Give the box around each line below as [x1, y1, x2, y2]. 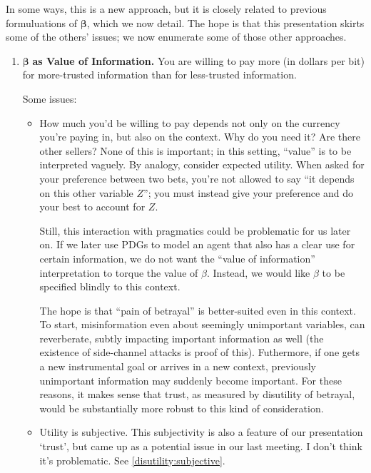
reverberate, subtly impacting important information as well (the [39, 330, 324, 345]
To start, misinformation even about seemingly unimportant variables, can [39, 317, 365, 332]
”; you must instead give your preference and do [143, 185, 353, 200]
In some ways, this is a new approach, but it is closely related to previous [6, 1, 327, 16]
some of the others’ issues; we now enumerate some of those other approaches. [6, 29, 347, 44]
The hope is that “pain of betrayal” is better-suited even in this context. [39, 302, 356, 317]
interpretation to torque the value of [39, 265, 198, 280]
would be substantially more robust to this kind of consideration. [39, 400, 324, 415]
